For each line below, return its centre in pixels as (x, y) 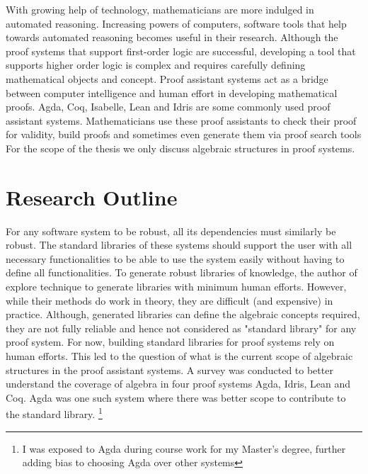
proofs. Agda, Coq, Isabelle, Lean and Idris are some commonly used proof (168, 107)
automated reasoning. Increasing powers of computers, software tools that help (176, 23)
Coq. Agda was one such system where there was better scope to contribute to (176, 397)
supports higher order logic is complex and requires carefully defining (156, 65)
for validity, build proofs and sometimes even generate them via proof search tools (184, 134)
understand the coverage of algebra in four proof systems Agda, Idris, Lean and (178, 384)
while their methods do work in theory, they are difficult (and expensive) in (169, 300)
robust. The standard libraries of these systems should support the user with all (179, 245)
